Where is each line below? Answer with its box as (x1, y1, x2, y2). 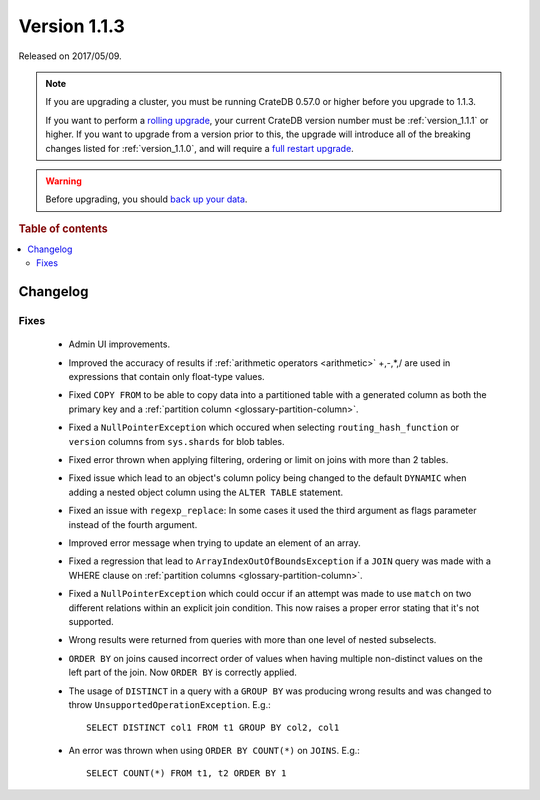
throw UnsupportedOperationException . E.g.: (68, 698, 271, 710)
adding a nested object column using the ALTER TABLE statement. (68, 486, 344, 498)
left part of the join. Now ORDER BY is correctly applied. (68, 666, 297, 679)
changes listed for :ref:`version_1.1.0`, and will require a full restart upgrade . (45, 142, 354, 154)
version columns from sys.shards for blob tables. (68, 435, 285, 447)
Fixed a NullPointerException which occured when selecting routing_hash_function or (68, 421, 460, 434)
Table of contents (18, 221, 109, 235)
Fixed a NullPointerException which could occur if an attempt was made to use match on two (68, 588, 472, 600)
